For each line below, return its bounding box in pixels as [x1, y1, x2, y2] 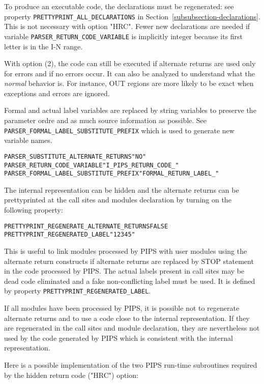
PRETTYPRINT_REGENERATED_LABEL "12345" [4, 231, 135, 239]
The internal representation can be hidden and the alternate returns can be [4, 184, 239, 195]
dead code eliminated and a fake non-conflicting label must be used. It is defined [4, 275, 255, 286]
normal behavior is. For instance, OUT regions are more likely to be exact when [4, 78, 254, 88]
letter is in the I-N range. [4, 41, 83, 51]
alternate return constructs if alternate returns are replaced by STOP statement [4, 255, 254, 266]
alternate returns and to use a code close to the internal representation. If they [4, 312, 250, 323]
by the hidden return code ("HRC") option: [4, 369, 138, 380]
